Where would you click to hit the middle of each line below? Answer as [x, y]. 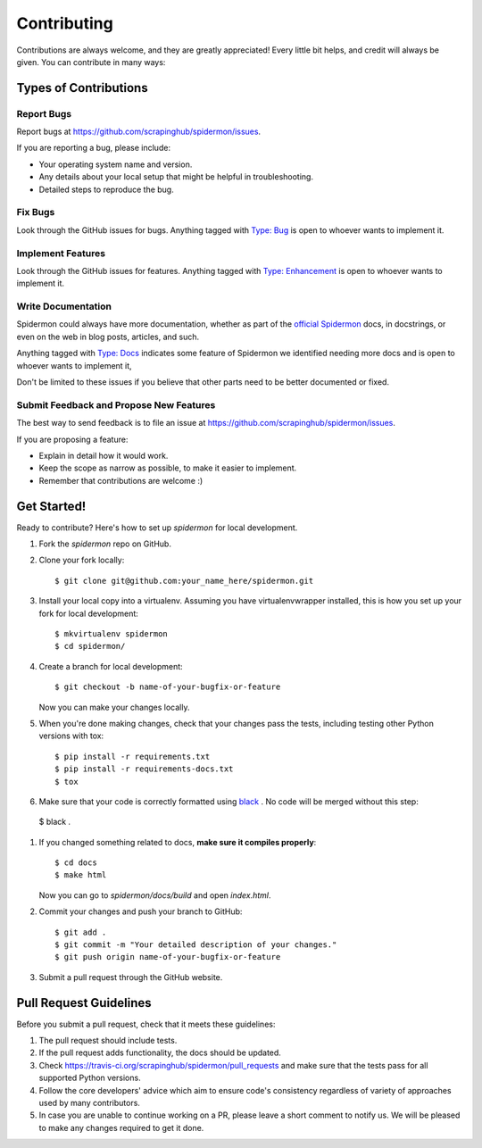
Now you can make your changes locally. [114, 707]
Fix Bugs [36, 212]
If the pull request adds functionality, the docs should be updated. [160, 1052]
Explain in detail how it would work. [104, 455]
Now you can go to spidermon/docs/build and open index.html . [155, 895]
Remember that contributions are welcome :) [121, 480]
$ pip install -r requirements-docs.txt [144, 769]
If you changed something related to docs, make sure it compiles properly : [178, 842]
